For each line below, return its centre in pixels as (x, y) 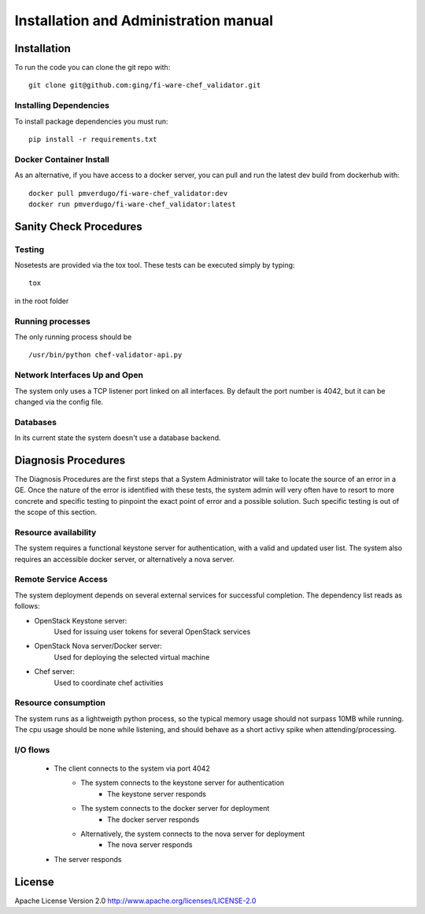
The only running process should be (73, 337)
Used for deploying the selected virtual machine (132, 657)
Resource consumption (60, 703)
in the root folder (42, 301)
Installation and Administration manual (144, 20)
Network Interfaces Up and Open (79, 376)
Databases (35, 422)
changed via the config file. (59, 401)
